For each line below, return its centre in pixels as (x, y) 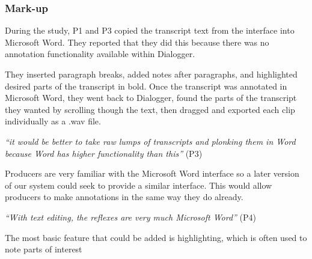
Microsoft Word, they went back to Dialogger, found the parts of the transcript (151, 98)
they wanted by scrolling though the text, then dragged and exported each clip (150, 109)
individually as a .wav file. (53, 121)
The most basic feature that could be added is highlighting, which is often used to (156, 237)
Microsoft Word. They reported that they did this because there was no (137, 42)
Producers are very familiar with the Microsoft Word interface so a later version (152, 173)
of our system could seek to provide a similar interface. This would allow (139, 185)
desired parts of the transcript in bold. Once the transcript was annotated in (146, 86)
